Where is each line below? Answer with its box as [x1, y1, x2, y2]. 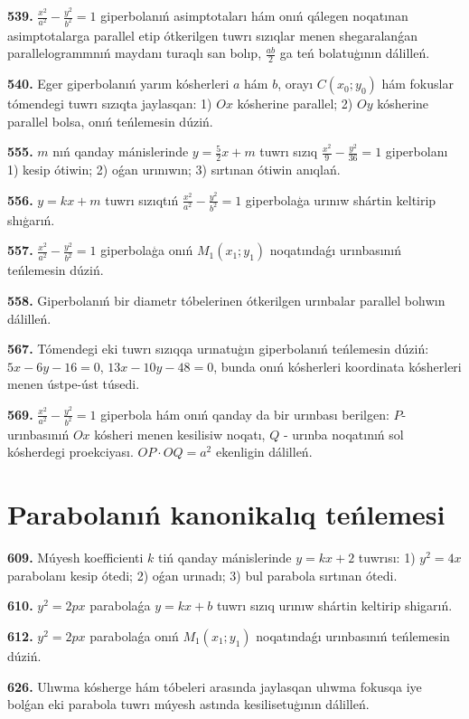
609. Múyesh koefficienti [7, 548, 144, 567]
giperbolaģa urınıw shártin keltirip [245, 190, 436, 209]
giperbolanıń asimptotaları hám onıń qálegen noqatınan [100, 6, 408, 24]
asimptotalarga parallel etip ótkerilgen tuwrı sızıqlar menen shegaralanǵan [7, 25, 417, 44]
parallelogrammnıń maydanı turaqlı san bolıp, [7, 43, 262, 62]
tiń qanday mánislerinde [158, 548, 292, 567]
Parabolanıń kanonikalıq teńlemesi [7, 496, 446, 533]
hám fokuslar [381, 74, 454, 93]
